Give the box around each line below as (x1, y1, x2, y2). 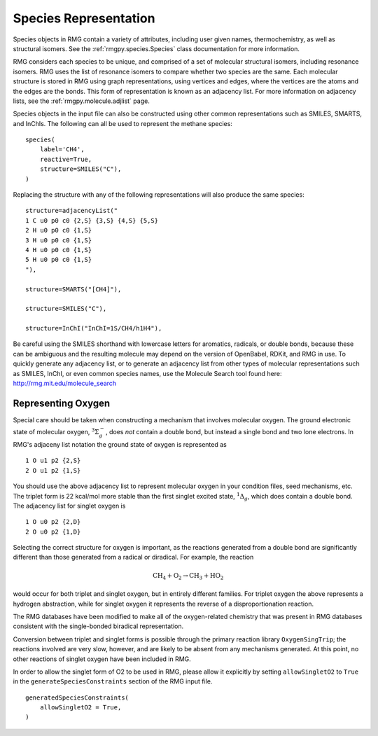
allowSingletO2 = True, (39, 704, 122, 711)
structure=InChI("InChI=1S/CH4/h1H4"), (25, 324, 162, 333)
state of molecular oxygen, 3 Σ (13, 427, 99, 436)
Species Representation (13, 11, 155, 26)
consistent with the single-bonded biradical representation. (13, 622, 184, 630)
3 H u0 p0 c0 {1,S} (25, 236, 92, 244)
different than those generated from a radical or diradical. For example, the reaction (13, 553, 254, 562)
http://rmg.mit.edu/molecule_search (13, 379, 117, 388)
